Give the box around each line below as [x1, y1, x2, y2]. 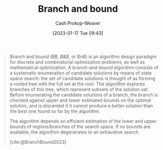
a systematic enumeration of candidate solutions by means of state [9, 70, 152, 76]
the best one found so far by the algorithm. [9, 108, 100, 114]
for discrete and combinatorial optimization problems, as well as [9, 59, 145, 65]
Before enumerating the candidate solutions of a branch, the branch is [9, 91, 158, 98]
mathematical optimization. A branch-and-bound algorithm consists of [9, 64, 158, 70]
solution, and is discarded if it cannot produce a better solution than [9, 102, 153, 108]
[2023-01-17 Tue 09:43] [52, 30, 104, 36]
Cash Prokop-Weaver [55, 20, 101, 26]
